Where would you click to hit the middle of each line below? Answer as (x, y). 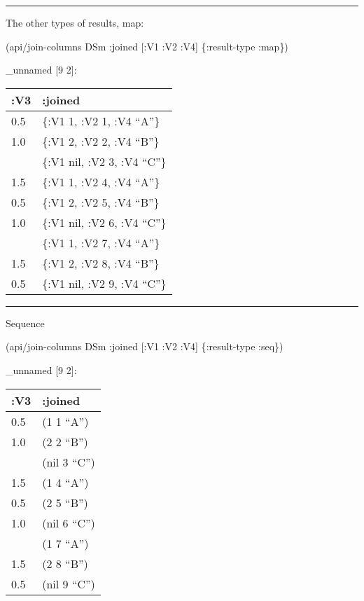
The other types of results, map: (75, 22)
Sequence (25, 323)
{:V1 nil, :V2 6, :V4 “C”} (104, 222)
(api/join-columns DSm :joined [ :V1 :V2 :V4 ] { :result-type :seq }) (145, 346)
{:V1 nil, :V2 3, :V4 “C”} (104, 161)
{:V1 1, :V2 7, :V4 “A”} (101, 242)
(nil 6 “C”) (69, 523)
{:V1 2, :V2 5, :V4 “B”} (101, 202)
